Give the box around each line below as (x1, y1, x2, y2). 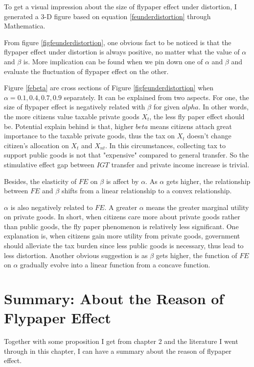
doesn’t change (187, 131, 231, 141)
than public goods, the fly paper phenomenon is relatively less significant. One (4, 221, 239, 231)
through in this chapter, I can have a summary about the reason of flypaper (4, 345, 231, 356)
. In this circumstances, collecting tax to (105, 140, 226, 150)
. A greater (104, 202, 138, 212)
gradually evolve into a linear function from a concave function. (20, 260, 210, 270)
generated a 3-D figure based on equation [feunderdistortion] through (4, 11, 211, 21)
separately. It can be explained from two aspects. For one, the (64, 92, 249, 102)
